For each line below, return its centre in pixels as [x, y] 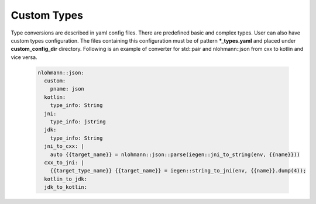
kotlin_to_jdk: [66, 179]
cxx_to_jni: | [64, 163]
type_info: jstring [78, 122]
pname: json [67, 89]
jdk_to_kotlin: [66, 187]
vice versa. [24, 57]
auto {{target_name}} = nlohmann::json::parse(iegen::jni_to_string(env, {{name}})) [175, 154]
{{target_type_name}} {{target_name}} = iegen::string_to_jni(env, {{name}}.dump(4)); [178, 171]
